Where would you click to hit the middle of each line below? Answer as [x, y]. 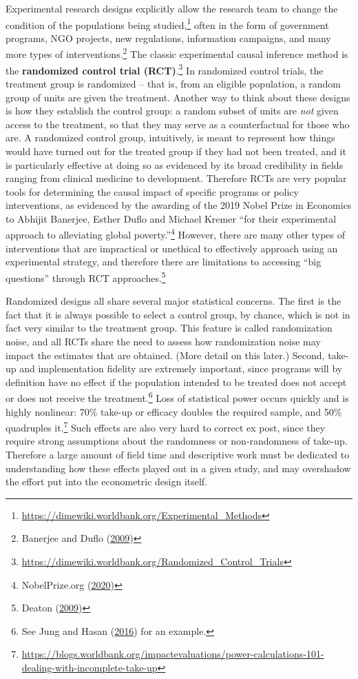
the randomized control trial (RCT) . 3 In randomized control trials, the [165, 69]
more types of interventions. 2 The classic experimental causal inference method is [177, 53]
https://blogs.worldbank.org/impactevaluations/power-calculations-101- [173, 654]
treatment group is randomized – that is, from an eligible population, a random [173, 83]
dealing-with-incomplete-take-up [89, 667]
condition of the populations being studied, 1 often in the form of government [167, 23]
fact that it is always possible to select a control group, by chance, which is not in [178, 314]
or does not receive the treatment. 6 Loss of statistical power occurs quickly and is [177, 397]
